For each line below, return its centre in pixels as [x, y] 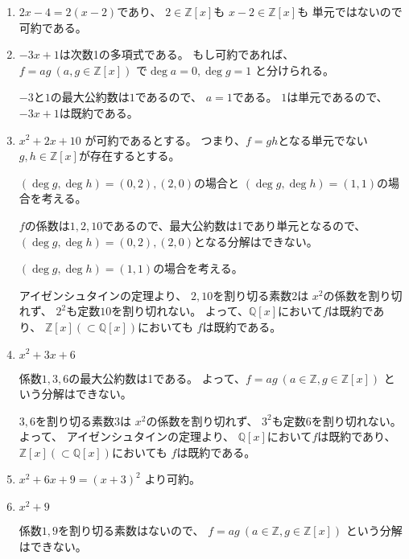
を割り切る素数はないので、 [131, 530]
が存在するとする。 [129, 156]
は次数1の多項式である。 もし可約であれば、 [177, 54]
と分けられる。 [294, 70]
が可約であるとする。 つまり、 [165, 140]
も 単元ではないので [350, 11]
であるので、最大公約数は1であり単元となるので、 [234, 225]
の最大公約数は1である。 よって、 [157, 378]
